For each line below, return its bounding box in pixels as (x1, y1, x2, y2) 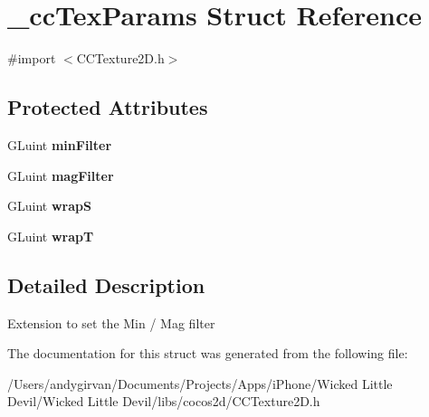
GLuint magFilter (7, 166, 114, 185)
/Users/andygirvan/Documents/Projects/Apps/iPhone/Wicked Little (7, 374, 393, 393)
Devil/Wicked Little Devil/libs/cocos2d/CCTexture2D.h (7, 392, 320, 411)
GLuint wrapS (7, 196, 91, 215)
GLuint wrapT (7, 226, 94, 245)
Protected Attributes (7, 93, 208, 121)
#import (7, 49, 56, 68)
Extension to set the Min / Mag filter (7, 313, 215, 332)
